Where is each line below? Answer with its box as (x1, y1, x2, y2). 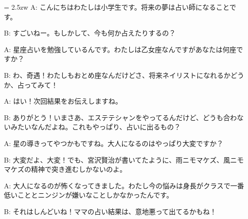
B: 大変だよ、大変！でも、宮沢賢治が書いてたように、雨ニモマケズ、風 (4, 154, 230, 164)
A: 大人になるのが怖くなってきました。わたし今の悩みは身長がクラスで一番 (4, 180, 244, 190)
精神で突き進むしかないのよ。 (31, 164, 126, 174)
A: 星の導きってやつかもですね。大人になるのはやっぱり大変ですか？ (4, 138, 224, 148)
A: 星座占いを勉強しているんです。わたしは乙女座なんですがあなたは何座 (4, 44, 236, 54)
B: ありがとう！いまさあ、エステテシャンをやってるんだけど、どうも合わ (4, 112, 237, 122)
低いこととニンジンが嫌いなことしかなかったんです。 (4, 190, 173, 200)
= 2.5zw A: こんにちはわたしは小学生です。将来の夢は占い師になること (4, 2, 230, 12)
